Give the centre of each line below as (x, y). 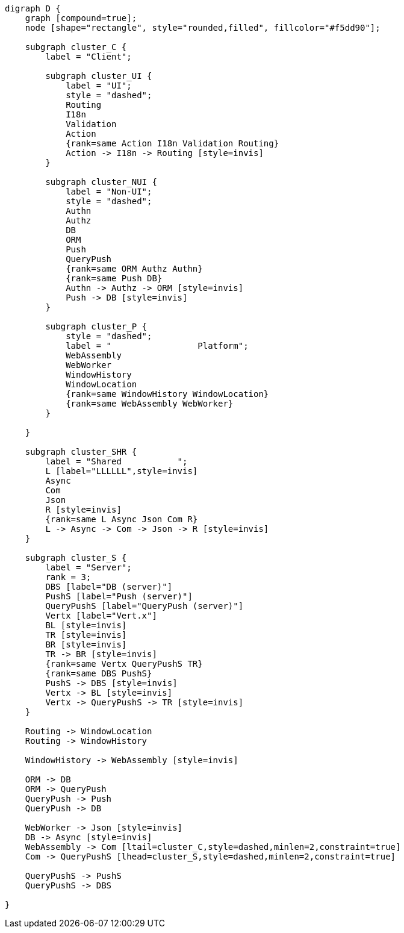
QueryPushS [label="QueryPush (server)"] (145, 606)
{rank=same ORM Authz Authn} (134, 269)
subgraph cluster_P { (96, 326)
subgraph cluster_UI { (99, 76)
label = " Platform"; (157, 346)
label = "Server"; (89, 567)
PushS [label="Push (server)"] (119, 596)
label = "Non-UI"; (109, 192)
